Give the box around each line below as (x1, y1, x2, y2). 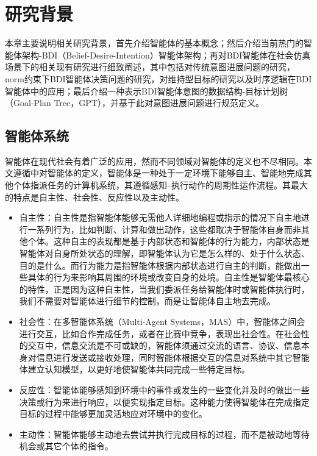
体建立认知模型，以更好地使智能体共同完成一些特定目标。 (19, 363, 250, 376)
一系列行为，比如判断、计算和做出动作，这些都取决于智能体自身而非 (27, 223, 301, 235)
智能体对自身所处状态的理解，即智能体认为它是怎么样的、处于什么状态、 (19, 247, 310, 260)
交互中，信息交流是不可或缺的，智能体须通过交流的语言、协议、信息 (27, 339, 301, 352)
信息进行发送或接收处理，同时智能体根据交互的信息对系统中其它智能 (36, 351, 310, 363)
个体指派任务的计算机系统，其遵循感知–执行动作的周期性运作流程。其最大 (13, 179, 308, 191)
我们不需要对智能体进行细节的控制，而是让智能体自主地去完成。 (19, 294, 276, 307)
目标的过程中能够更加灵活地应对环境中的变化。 (19, 407, 207, 420)
